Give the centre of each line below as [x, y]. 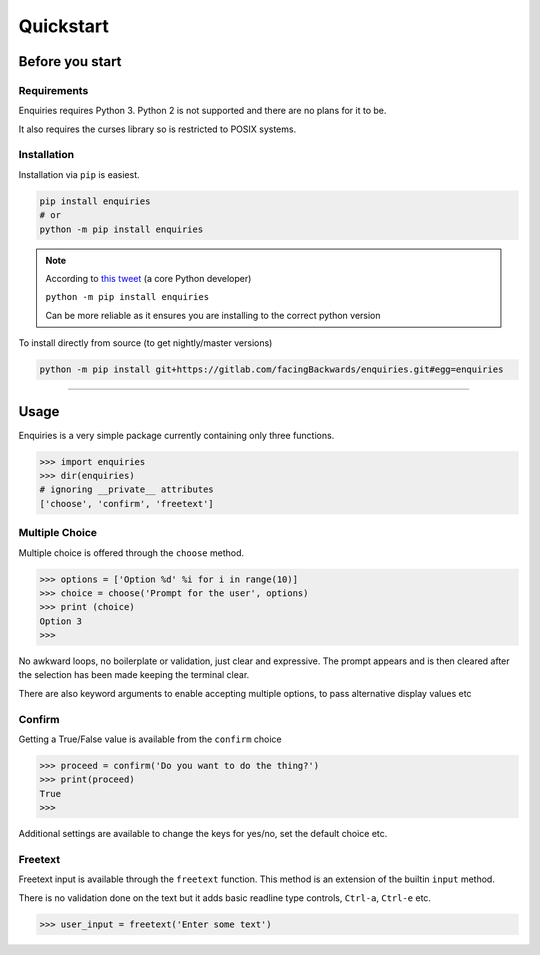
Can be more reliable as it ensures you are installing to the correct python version [213, 315]
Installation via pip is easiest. [79, 174]
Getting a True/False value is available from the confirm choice [150, 739]
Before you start [70, 61]
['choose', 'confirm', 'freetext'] [126, 503]
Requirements [53, 90]
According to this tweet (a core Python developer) [148, 278]
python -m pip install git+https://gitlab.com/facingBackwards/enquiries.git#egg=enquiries [271, 369]
